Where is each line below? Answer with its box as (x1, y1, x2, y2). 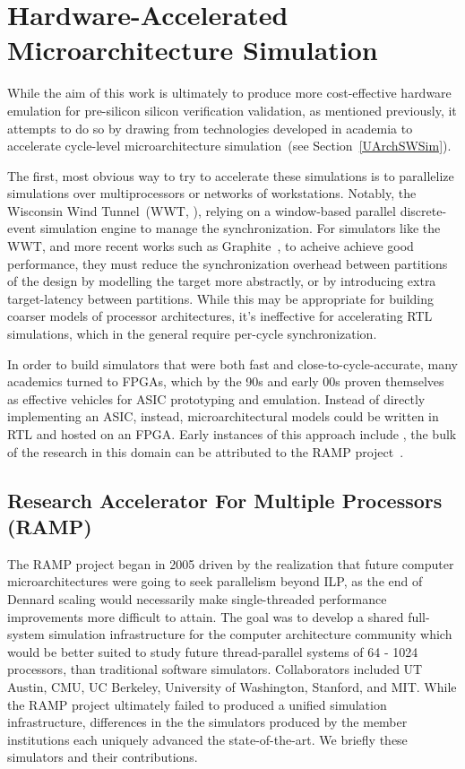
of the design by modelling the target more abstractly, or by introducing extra (7, 272, 436, 290)
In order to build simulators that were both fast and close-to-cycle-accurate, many (7, 354, 458, 373)
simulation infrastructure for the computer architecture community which (48, 625, 452, 644)
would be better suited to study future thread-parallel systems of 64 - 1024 (7, 642, 418, 661)
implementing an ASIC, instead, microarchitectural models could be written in (7, 407, 439, 426)
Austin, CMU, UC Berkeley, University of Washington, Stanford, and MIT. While (7, 677, 457, 696)
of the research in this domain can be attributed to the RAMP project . (7, 442, 404, 461)
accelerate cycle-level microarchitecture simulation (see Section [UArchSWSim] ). (7, 136, 452, 155)
